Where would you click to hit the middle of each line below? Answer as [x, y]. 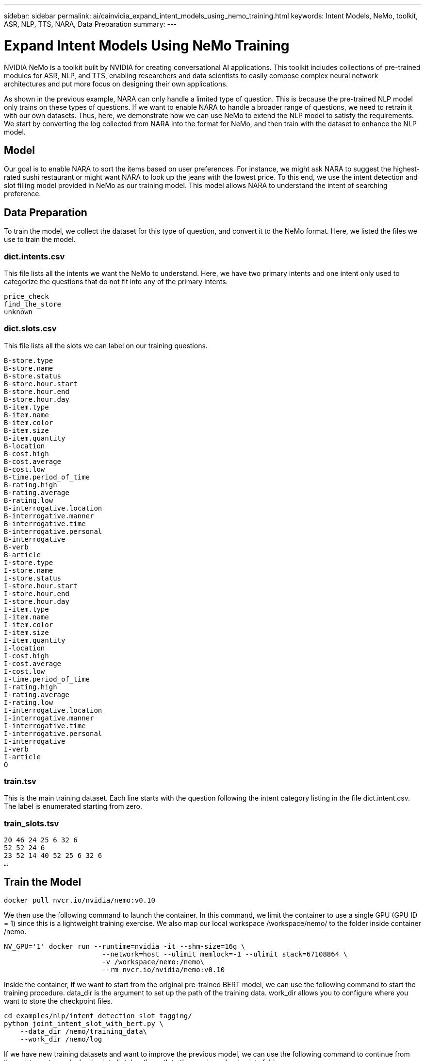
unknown [18, 312]
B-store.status [33, 376]
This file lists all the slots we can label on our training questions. [106, 345]
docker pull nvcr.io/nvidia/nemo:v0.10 [80, 900]
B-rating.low [29, 500]
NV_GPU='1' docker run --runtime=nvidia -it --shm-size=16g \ [125, 947]
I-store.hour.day [37, 601]
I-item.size [26, 632]
